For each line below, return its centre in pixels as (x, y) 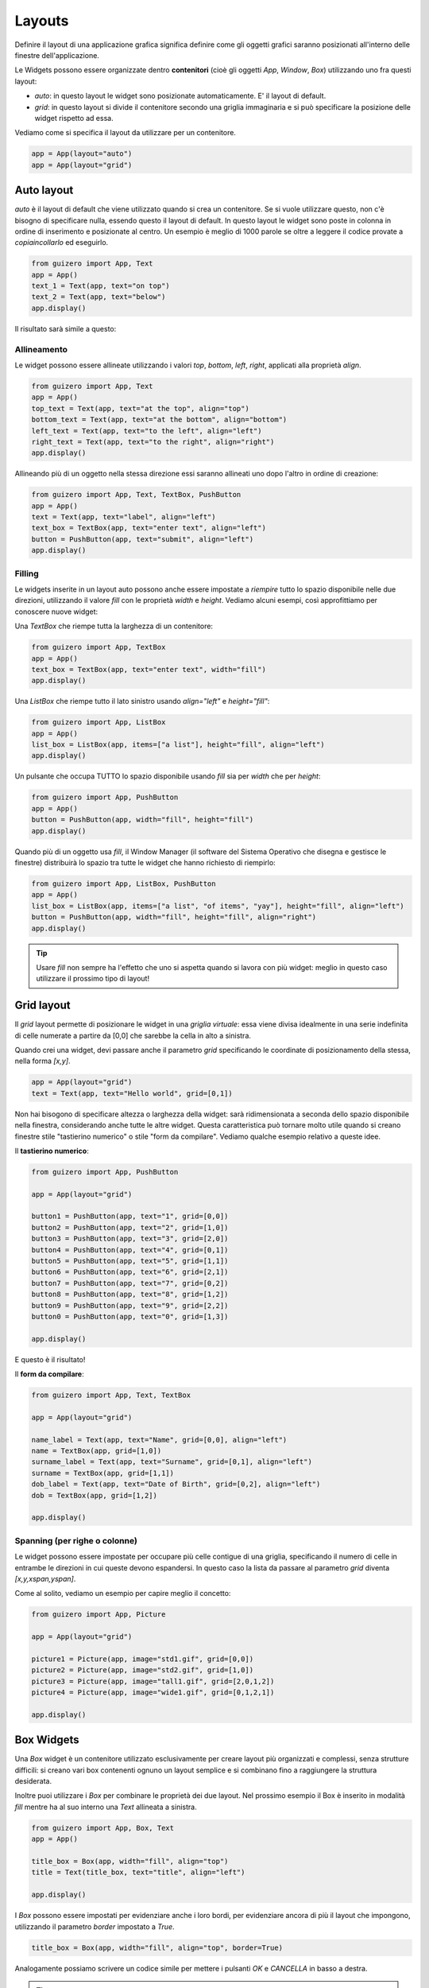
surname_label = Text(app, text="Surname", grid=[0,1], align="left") (172, 1462)
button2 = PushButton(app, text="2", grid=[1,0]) (130, 1227)
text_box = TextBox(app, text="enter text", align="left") (149, 528)
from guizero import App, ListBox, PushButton (124, 883)
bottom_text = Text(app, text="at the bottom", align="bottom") (159, 420)
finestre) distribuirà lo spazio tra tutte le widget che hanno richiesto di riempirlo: (145, 862)
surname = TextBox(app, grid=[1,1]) (103, 1473)
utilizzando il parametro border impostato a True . (95, 1926)
